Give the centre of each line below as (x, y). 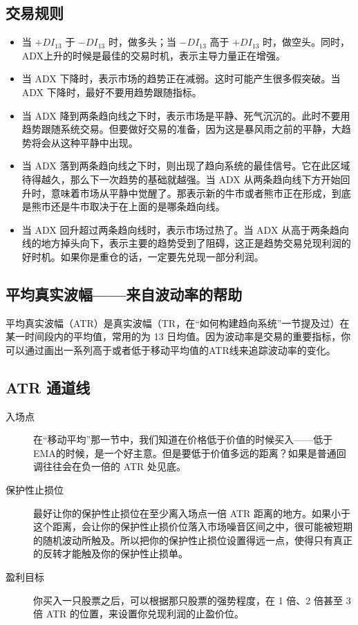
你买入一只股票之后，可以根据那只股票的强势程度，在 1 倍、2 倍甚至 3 (192, 600)
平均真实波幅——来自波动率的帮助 (124, 293)
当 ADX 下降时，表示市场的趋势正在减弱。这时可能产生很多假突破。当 (181, 78)
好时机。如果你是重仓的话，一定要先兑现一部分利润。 (143, 256)
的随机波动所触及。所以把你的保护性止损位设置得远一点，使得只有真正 (193, 540)
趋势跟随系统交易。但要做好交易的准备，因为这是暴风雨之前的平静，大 (181, 129)
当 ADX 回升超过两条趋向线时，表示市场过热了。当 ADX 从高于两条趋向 (186, 229)
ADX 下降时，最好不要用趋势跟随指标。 (112, 92)
